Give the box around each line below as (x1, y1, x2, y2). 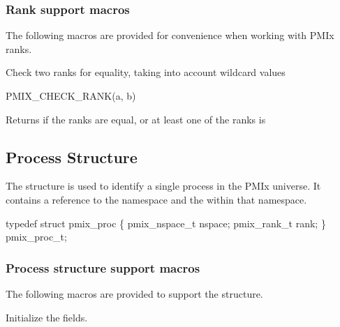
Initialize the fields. (6, 310, 88, 324)
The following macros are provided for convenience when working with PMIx (6, 28, 334, 43)
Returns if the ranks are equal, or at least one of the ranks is (6, 112, 266, 126)
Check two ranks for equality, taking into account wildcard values (6, 65, 286, 79)
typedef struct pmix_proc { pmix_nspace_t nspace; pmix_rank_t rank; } (6, 215, 326, 230)
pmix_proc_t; (6, 229, 67, 244)
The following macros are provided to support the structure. (6, 286, 263, 301)
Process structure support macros (6, 259, 200, 276)
